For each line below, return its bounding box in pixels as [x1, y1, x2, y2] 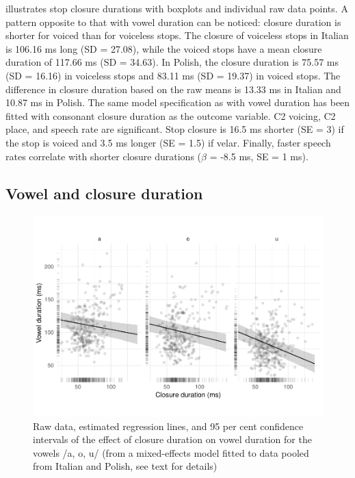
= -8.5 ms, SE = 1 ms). [209, 149, 308, 163]
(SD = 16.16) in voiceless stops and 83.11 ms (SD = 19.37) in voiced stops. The [5, 68, 341, 82]
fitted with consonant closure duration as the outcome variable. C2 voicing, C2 [5, 108, 336, 123]
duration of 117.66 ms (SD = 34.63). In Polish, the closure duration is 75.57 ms [5, 55, 339, 69]
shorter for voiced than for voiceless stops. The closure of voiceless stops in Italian [5, 28, 349, 42]
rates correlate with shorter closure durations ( [5, 149, 202, 163]
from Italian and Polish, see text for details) [33, 459, 218, 473]
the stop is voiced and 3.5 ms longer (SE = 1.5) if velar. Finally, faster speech [5, 135, 331, 149]
